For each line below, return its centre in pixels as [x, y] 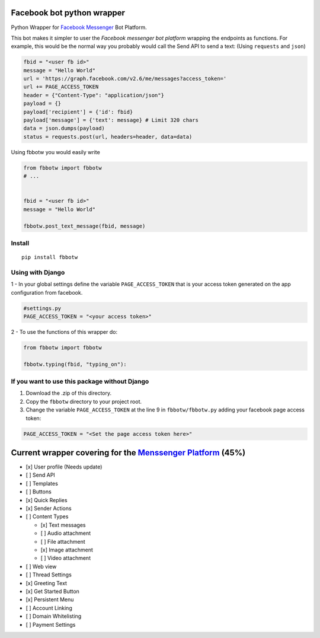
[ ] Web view [41, 566]
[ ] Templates [42, 483]
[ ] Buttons [39, 492]
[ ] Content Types [47, 516]
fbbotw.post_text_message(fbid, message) [84, 226]
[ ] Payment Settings [51, 624]
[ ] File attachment [63, 541]
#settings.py [42, 308]
